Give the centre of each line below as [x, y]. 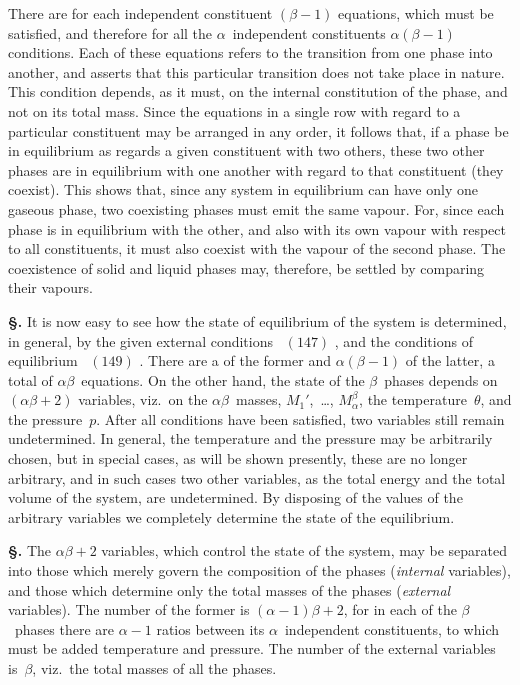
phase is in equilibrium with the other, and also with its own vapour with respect [257, 228]
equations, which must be [416, 13]
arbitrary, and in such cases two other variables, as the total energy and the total [257, 477]
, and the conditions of [403, 340]
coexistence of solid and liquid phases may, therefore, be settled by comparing [246, 267]
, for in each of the [400, 609]
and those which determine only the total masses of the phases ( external [229, 589]
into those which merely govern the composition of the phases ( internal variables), [259, 570]
